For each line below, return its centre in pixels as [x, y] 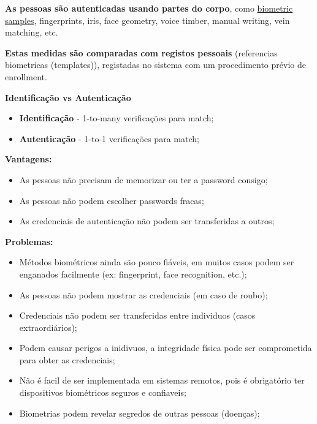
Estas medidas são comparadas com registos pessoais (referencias [141, 52]
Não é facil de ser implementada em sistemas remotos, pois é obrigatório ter [162, 380]
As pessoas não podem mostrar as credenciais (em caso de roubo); [143, 294]
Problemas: [29, 241]
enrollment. [26, 76]
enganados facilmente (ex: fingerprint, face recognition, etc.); [133, 274]
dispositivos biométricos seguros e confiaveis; [103, 392]
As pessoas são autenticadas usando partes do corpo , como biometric [149, 8]
